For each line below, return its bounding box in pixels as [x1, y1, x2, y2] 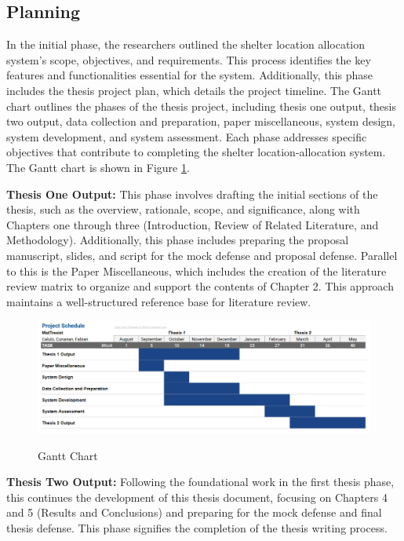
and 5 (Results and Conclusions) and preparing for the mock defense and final [6, 504, 382, 521]
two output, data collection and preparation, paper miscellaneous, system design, [6, 113, 395, 130]
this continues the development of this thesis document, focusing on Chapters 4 [6, 488, 388, 505]
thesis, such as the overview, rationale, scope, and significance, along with [6, 201, 360, 217]
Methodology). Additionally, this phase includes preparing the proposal [6, 232, 349, 248]
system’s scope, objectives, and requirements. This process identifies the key [6, 51, 371, 68]
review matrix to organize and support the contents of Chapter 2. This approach [6, 278, 394, 294]
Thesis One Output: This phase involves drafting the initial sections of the [6, 185, 378, 202]
